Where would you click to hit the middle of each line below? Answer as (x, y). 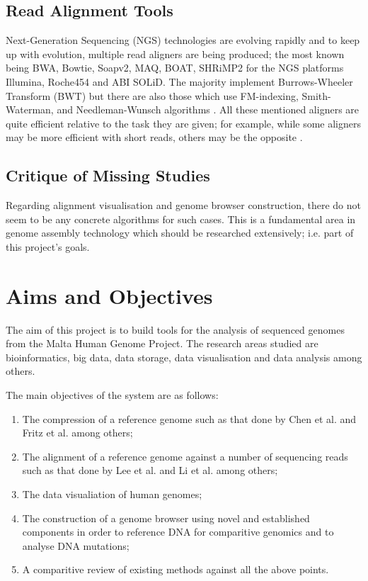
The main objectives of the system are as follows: (112, 395)
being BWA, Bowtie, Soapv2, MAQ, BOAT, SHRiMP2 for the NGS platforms (175, 68)
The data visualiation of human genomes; (112, 494)
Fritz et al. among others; (77, 433)
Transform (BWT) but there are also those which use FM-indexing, (152, 95)
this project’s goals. (48, 246)
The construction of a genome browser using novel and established (166, 518)
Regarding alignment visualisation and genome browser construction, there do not (183, 205)
